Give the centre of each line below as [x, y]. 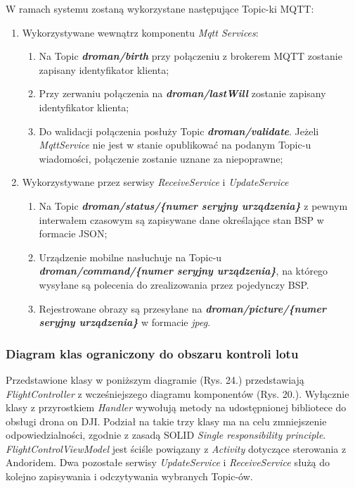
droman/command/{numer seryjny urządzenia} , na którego [183, 271]
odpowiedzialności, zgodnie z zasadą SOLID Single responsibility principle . [166, 435]
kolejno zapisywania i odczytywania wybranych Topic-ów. [129, 476]
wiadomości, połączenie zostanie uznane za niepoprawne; [161, 158]
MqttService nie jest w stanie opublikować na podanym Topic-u [175, 145]
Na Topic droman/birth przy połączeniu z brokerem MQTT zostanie [191, 56]
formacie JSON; [73, 233]
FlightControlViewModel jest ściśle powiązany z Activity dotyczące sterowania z [176, 448]
